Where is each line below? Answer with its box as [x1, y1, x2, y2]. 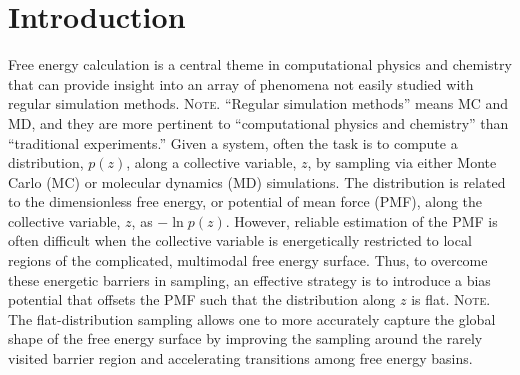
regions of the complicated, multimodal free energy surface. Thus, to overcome [8, 250, 488, 271]
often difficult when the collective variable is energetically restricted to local [8, 230, 472, 251]
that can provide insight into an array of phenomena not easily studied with [8, 73, 474, 94]
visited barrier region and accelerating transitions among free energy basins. [8, 348, 473, 369]
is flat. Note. [411, 289, 491, 310]
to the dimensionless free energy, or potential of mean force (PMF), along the [8, 191, 483, 212]
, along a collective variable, [126, 152, 297, 173]
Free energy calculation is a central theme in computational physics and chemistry [8, 54, 512, 75]
